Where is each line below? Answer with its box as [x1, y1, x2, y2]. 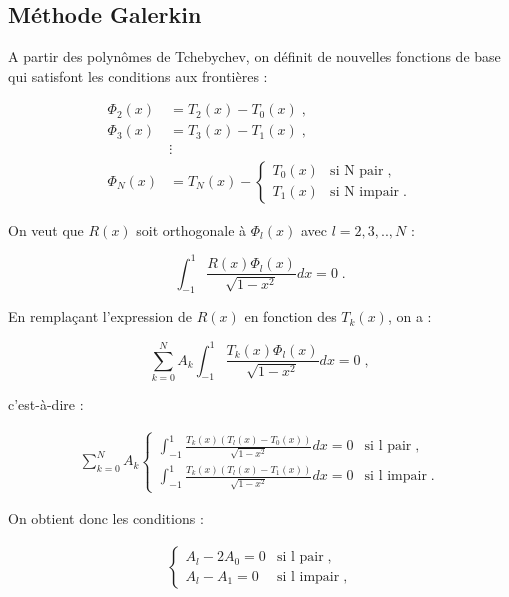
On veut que [8, 219, 84, 240]
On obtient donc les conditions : [8, 508, 204, 529]
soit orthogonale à [136, 219, 247, 240]
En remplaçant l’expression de [8, 306, 192, 327]
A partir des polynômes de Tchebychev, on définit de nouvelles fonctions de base [8, 46, 501, 67]
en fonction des [244, 306, 337, 327]
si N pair [330, 163, 384, 178]
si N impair [330, 185, 400, 200]
